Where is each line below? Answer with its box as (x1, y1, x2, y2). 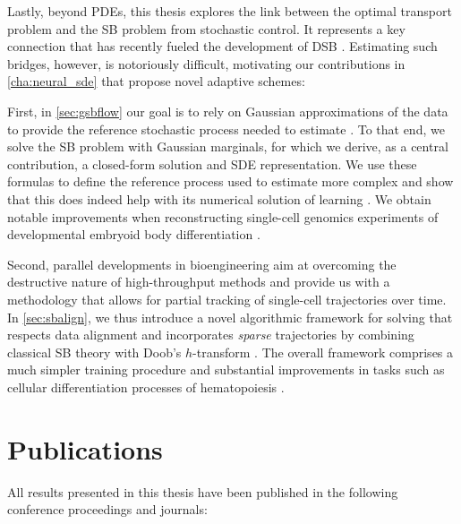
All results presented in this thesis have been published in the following (7, 482, 398, 501)
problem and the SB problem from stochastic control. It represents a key (7, 19, 406, 38)
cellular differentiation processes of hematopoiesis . (7, 377, 285, 396)
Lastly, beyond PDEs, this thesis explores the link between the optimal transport (7, 2, 452, 20)
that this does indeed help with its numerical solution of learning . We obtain (7, 189, 431, 208)
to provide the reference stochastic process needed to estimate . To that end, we (7, 119, 445, 138)
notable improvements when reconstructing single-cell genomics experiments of (7, 207, 439, 226)
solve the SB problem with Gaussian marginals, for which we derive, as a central (7, 137, 448, 156)
